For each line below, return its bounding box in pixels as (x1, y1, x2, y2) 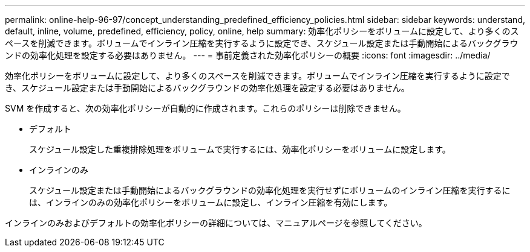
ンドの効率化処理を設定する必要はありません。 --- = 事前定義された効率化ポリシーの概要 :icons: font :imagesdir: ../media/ (5, 50, 491, 60)
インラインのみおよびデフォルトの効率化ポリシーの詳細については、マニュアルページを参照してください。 (5, 218, 427, 228)
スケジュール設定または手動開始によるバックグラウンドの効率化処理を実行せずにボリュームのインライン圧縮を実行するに (29, 185, 511, 195)
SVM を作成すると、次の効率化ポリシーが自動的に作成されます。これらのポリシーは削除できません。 (5, 103, 406, 113)
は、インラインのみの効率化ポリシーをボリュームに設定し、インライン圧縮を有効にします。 (29, 197, 393, 207)
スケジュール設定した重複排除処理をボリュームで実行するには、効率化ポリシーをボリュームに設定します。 (29, 144, 451, 154)
